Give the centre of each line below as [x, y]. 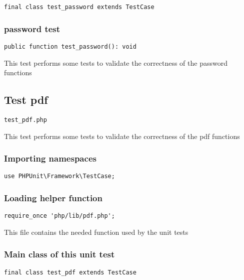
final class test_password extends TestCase [79, 7]
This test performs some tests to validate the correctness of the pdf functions [122, 136]
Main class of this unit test [59, 254]
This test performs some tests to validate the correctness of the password [116, 62]
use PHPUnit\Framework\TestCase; [59, 176]
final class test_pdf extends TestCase [70, 272]
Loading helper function [53, 197]
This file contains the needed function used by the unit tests [96, 232]
